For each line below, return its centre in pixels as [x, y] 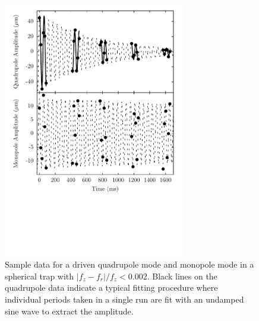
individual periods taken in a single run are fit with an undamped [124, 299]
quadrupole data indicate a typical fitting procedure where [111, 287]
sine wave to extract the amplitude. [69, 311]
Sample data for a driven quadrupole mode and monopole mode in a [129, 264]
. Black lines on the [182, 276]
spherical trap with [40, 276]
